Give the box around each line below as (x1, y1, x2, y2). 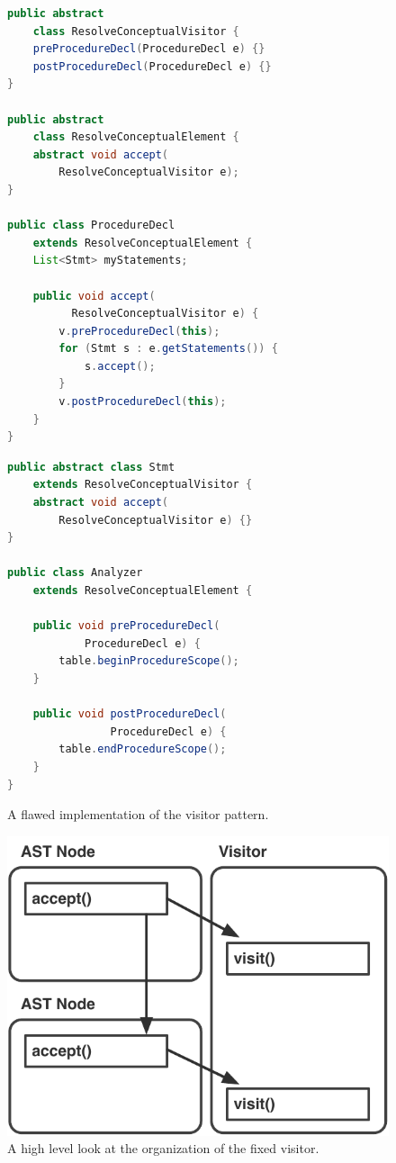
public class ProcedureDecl (7, 219, 175, 232)
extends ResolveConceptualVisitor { (32, 478, 253, 491)
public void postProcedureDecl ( (32, 708, 227, 721)
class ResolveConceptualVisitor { (32, 24, 239, 38)
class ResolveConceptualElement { (32, 131, 239, 144)
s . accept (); (84, 359, 156, 373)
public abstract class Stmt (7, 460, 175, 473)
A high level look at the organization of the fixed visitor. (7, 1139, 319, 1158)
